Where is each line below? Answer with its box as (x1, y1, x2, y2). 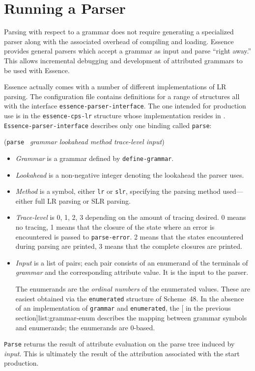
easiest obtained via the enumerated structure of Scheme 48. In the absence (15, 293, 244, 303)
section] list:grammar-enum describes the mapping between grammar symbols (15, 312, 247, 322)
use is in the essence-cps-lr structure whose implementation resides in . (4, 110, 226, 120)
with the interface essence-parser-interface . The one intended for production (4, 101, 246, 111)
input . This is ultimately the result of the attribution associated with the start (4, 348, 240, 358)
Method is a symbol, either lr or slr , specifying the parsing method (15, 186, 221, 196)
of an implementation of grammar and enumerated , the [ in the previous (15, 303, 231, 313)
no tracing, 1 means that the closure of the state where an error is (15, 222, 215, 232)
